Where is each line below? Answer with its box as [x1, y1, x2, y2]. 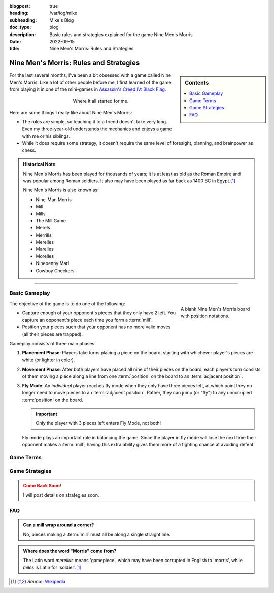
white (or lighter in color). [22, 357, 75, 363]
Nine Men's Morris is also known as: [23, 187, 99, 193]
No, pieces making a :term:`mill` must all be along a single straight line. [23, 531, 171, 538]
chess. [22, 147, 37, 153]
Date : [9, 38, 21, 44]
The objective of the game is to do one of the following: [9, 300, 125, 307]
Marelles [36, 246, 54, 252]
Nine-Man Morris [36, 196, 72, 203]
